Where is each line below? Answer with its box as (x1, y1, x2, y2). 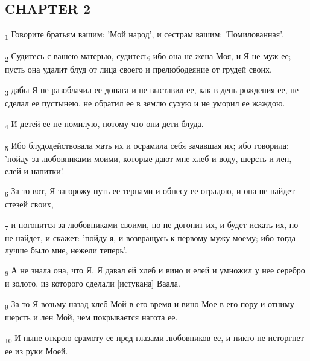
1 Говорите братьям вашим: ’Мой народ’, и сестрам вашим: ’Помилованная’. (5, 28, 284, 42)
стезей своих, (5, 198, 54, 210)
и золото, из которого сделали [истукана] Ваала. (5, 277, 180, 290)
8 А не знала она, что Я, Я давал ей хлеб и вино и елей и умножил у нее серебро (5, 264, 305, 278)
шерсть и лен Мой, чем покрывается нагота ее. (5, 311, 178, 324)
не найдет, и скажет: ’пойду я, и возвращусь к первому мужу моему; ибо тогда (5, 232, 296, 244)
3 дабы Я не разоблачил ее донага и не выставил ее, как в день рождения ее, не (5, 83, 299, 97)
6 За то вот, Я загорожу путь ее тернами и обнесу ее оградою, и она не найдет (5, 184, 295, 198)
